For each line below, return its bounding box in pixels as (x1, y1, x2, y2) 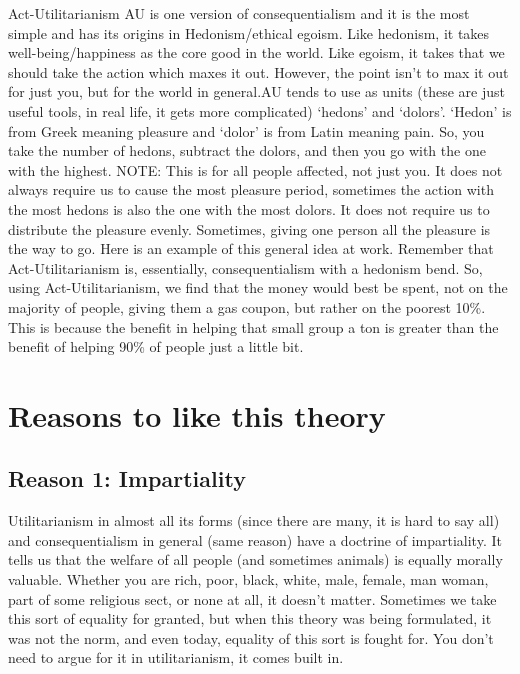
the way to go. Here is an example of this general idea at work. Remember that (8, 238, 494, 259)
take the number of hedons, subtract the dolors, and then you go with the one (8, 140, 486, 161)
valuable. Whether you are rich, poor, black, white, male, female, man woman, (8, 569, 489, 590)
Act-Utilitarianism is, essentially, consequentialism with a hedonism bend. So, (8, 257, 483, 278)
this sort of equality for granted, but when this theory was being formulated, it (8, 608, 492, 629)
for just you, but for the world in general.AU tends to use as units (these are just (8, 81, 505, 102)
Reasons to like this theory (8, 394, 386, 435)
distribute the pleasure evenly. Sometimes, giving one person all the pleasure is (8, 218, 491, 239)
